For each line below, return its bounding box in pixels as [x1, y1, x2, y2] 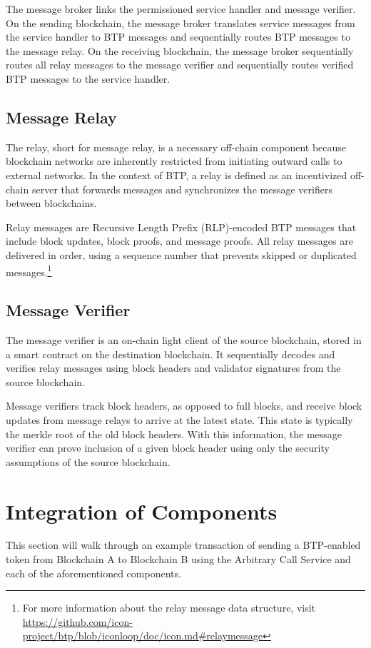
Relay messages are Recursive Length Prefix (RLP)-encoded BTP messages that [6, 219, 357, 234]
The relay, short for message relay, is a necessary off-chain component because [6, 139, 347, 154]
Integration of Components [6, 496, 278, 525]
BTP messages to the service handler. [6, 71, 171, 86]
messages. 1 [6, 262, 52, 279]
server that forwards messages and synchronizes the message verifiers [31, 181, 332, 196]
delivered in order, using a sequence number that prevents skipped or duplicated [6, 247, 357, 262]
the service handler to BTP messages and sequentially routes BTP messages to [6, 29, 350, 44]
